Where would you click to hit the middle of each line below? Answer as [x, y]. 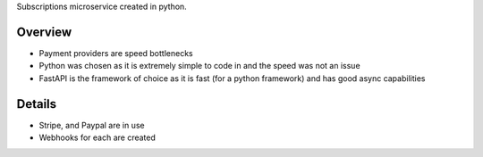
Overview [44, 32]
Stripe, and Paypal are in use [92, 125]
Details [37, 104]
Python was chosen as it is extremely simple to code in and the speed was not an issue [200, 66]
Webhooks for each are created [97, 137]
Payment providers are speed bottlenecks [116, 53]
